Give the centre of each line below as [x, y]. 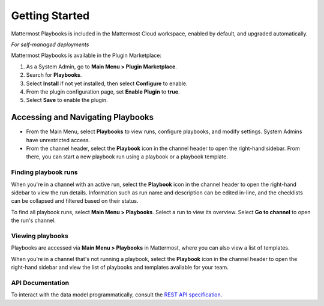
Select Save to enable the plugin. [67, 100]
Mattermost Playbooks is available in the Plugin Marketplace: [86, 55]
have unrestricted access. [58, 140]
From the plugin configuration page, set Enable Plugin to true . [103, 91]
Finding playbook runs [44, 172]
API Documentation [40, 283]
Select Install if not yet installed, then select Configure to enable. [107, 83]
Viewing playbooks [40, 236]
